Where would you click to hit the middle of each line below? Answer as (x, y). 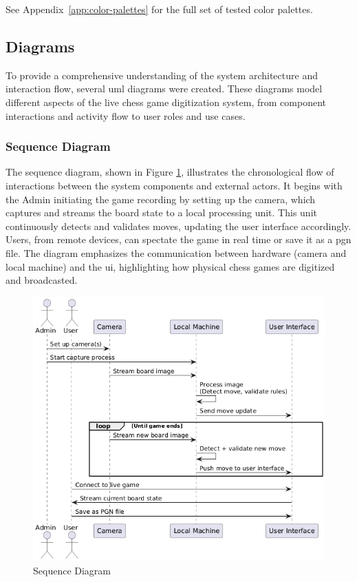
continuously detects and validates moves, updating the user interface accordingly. (178, 226)
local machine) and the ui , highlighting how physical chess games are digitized (170, 266)
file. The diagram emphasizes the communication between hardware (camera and (176, 252)
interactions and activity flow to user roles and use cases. (126, 115)
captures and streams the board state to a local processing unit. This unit (161, 212)
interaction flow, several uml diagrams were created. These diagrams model (164, 89)
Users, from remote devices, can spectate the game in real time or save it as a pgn (178, 239)
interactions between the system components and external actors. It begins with (174, 185)
